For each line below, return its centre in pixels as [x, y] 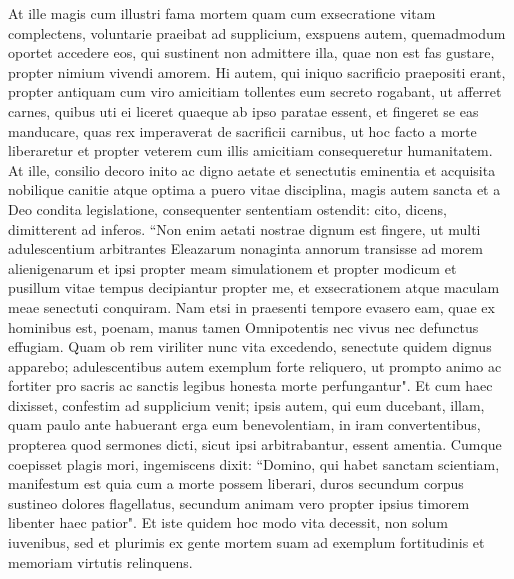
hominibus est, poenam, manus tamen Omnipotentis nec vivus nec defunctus [243, 326]
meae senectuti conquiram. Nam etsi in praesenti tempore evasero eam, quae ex [251, 306]
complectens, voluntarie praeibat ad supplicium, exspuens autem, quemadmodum [257, 32]
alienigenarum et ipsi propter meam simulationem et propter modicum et [232, 267]
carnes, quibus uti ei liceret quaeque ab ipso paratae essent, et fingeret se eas [243, 110]
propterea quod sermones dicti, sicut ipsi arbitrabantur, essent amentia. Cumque [255, 444]
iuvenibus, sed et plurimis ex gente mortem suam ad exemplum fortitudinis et [246, 542]
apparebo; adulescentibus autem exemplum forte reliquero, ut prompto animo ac [255, 365]
